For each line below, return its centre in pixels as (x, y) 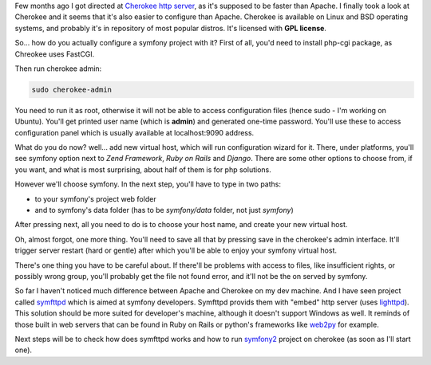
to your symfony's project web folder (95, 198)
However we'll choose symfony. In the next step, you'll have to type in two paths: (148, 184)
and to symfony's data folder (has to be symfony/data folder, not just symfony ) (164, 210)
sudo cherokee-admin (71, 89)
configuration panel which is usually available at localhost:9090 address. (134, 132)
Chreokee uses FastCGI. (55, 54)
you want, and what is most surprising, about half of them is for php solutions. (143, 169)
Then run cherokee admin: (58, 69)
